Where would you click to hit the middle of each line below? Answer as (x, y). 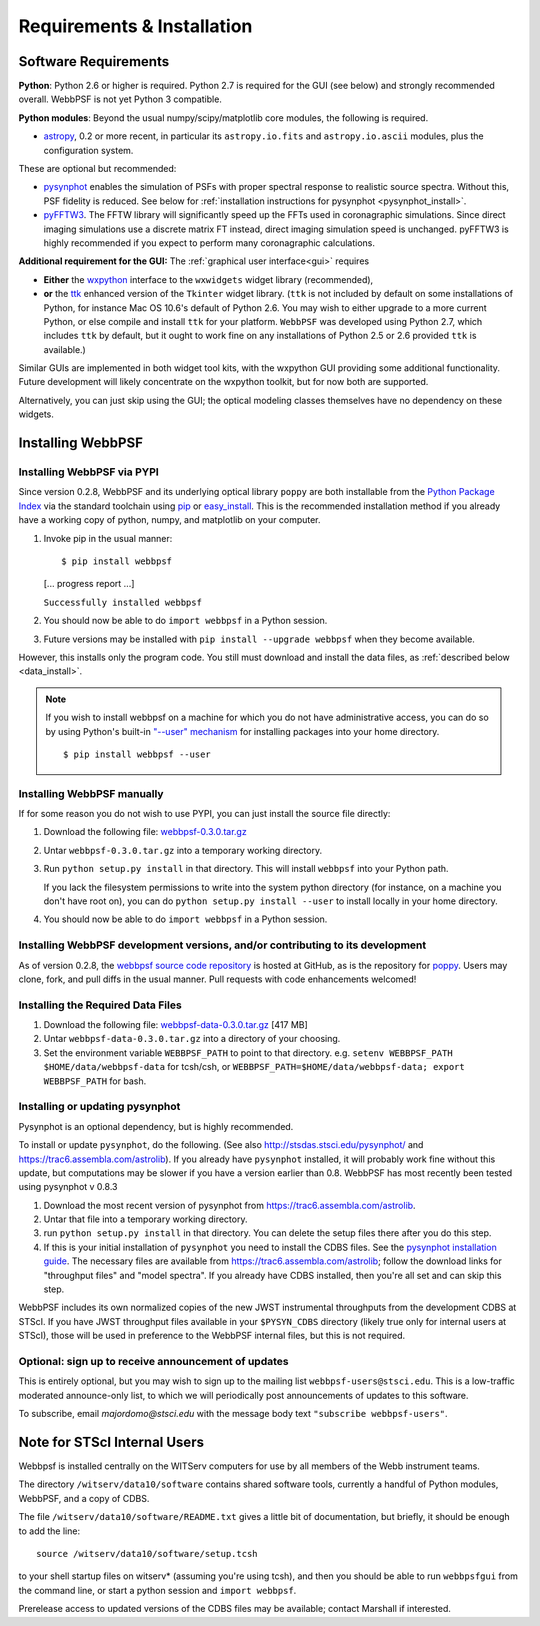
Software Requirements (94, 61)
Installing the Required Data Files (100, 1005)
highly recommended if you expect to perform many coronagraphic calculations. (209, 242)
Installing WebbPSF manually (91, 793)
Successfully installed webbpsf (122, 602)
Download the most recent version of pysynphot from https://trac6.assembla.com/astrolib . (229, 1205)
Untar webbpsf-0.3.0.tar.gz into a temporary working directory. (183, 850)
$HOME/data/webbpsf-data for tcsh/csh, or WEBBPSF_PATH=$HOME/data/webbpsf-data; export (254, 1067)
